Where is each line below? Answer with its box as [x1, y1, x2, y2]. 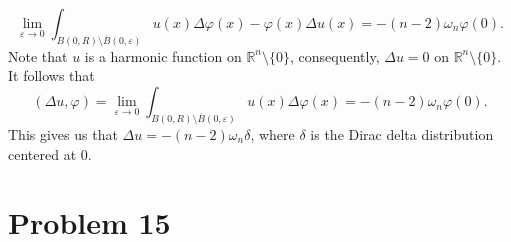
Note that [8, 45, 68, 66]
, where [250, 123, 295, 144]
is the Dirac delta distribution [310, 123, 494, 144]
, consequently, [290, 45, 380, 66]
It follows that [8, 65, 95, 86]
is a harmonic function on [84, 45, 242, 66]
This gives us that [8, 123, 118, 144]
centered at [8, 143, 77, 164]
